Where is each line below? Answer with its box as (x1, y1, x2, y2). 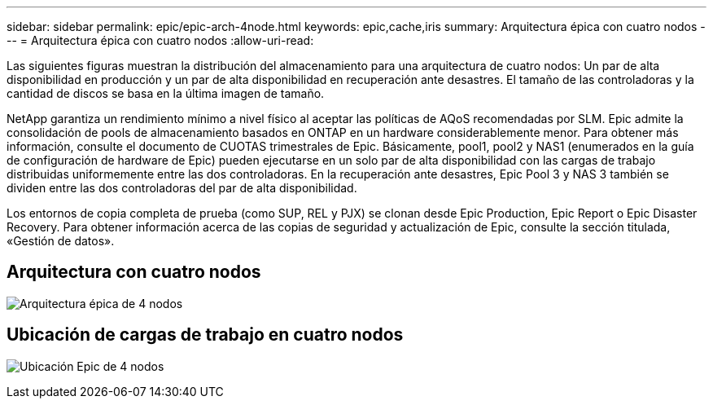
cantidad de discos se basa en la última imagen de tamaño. (7, 86, 325, 100)
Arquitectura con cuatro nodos (7, 262, 261, 283)
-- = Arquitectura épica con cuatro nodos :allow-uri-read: (7, 33, 314, 47)
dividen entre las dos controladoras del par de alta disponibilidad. (7, 181, 357, 195)
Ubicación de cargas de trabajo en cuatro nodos (7, 324, 404, 346)
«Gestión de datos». (7, 234, 115, 248)
